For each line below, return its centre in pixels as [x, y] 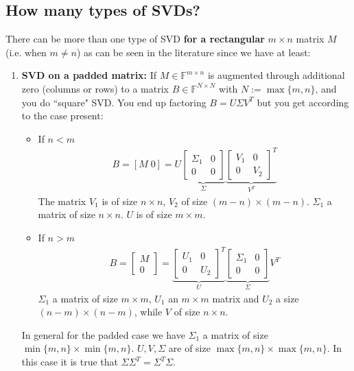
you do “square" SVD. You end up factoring [114, 102]
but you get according [303, 102]
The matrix [62, 201]
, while [148, 312]
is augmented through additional [276, 75]
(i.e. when [26, 52]
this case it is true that [70, 362]
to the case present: [62, 116]
